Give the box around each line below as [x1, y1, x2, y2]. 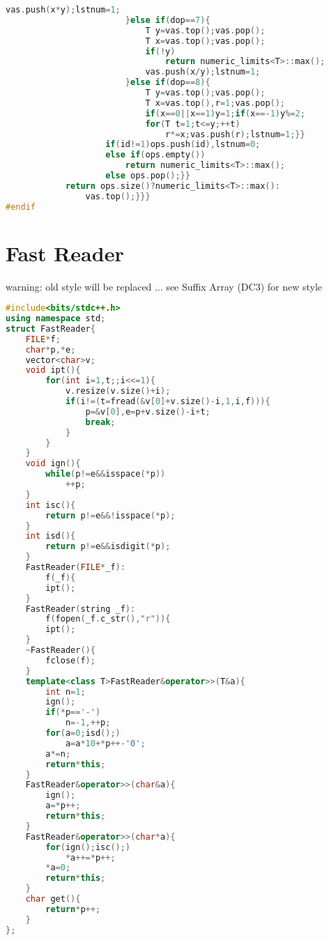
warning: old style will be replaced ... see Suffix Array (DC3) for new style [6, 279, 323, 293]
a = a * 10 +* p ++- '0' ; [65, 738, 146, 748]
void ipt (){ [25, 365, 81, 376]
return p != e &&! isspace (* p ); [45, 510, 176, 521]
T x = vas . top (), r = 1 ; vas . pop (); [145, 98, 286, 108]
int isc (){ [25, 500, 76, 510]
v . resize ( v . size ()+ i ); [65, 386, 171, 396]
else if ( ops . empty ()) [105, 150, 206, 160]
